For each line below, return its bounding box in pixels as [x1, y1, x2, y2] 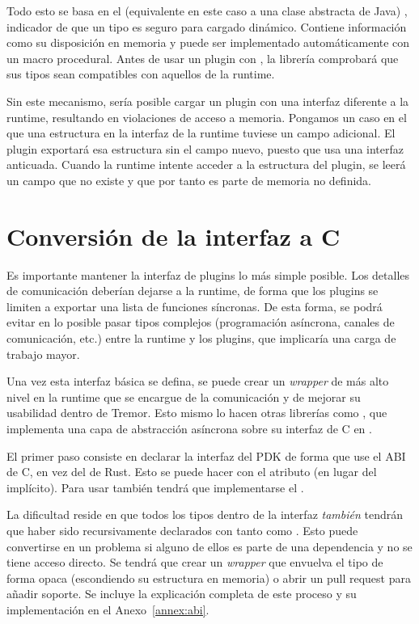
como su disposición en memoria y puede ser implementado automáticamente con [6, 34, 410, 51]
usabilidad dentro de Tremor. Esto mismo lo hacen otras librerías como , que [6, 404, 387, 421]
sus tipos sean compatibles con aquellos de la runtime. [6, 65, 275, 82]
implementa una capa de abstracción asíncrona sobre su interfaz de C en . [6, 420, 372, 436]
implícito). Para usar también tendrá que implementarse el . [6, 479, 304, 495]
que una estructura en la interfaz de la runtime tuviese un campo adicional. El [6, 124, 396, 141]
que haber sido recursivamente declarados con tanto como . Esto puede [6, 521, 358, 538]
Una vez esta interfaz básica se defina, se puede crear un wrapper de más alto [6, 373, 389, 390]
